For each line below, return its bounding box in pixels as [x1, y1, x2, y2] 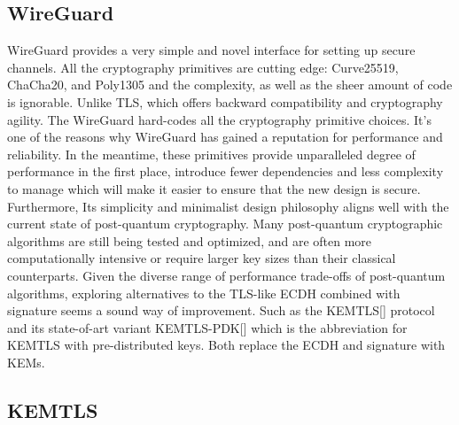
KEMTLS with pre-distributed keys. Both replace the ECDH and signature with [7, 336, 446, 354]
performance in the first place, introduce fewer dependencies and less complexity [7, 162, 444, 181]
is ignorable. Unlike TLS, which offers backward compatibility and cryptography [7, 92, 443, 111]
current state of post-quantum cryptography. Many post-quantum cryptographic [7, 214, 443, 233]
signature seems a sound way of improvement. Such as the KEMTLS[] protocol [7, 301, 435, 320]
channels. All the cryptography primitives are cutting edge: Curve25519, [7, 58, 399, 76]
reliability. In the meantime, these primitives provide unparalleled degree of [7, 144, 416, 163]
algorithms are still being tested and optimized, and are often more [7, 231, 372, 250]
